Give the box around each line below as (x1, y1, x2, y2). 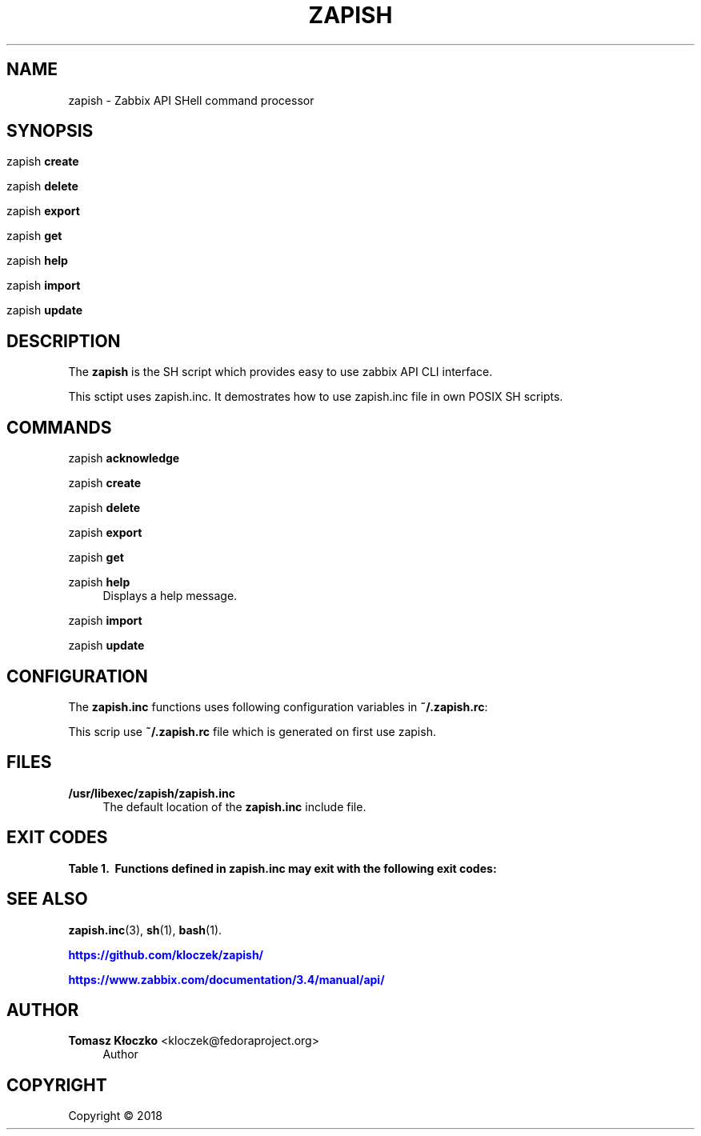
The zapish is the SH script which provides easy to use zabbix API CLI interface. (68, 365, 493, 379)
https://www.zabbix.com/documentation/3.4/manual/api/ (68, 972, 385, 986)
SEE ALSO (6, 889, 88, 910)
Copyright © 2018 (68, 1109, 162, 1123)
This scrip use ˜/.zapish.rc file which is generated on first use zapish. (68, 724, 436, 738)
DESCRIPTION (6, 330, 121, 351)
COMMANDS (6, 417, 112, 438)
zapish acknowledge (68, 451, 180, 466)
